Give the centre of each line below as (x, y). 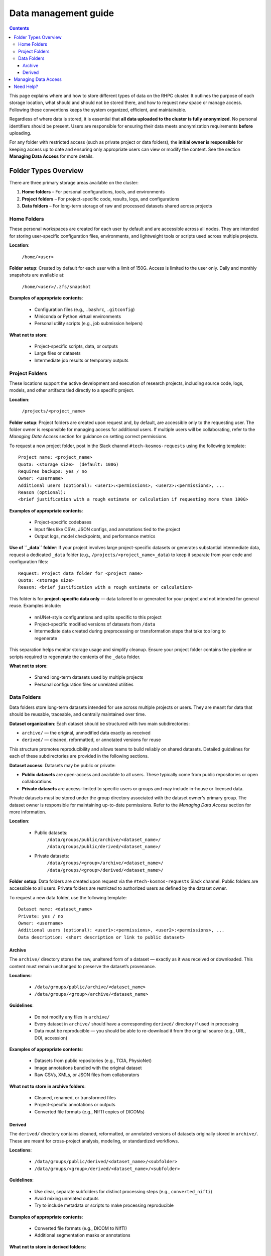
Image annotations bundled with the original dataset (88, 1068)
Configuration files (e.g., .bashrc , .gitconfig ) (85, 309)
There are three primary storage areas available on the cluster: (74, 183)
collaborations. (37, 782)
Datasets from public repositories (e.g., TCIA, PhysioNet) (93, 1061)
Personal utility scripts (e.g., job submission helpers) (89, 324)
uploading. (20, 133)
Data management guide (62, 13)
